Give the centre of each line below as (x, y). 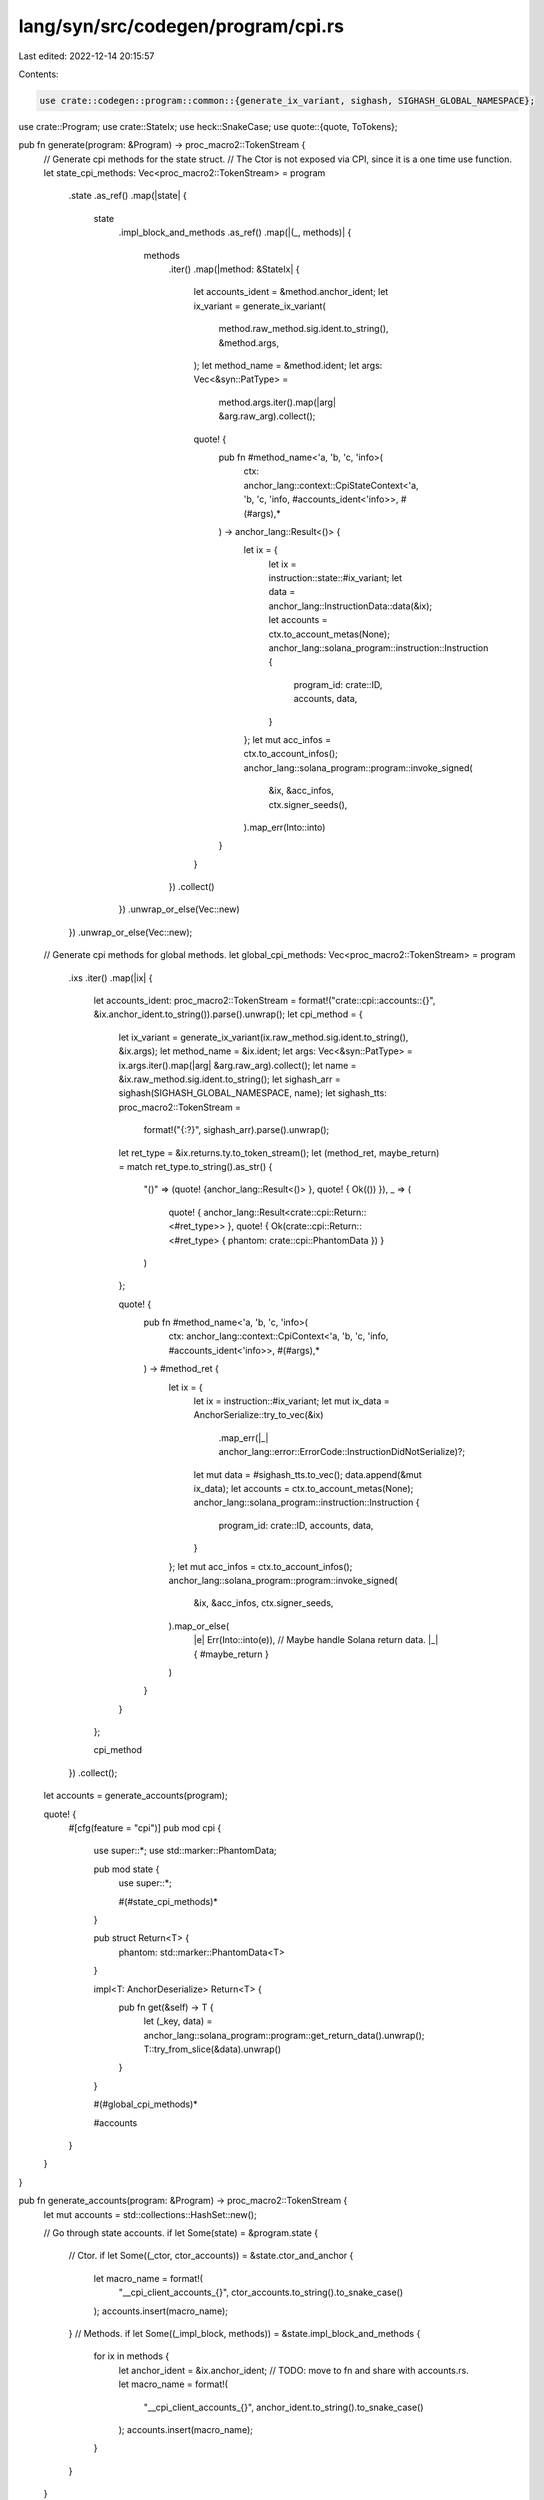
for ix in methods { (131, 2356)
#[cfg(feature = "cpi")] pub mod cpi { (145, 1828)
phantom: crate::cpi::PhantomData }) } (306, 1240)
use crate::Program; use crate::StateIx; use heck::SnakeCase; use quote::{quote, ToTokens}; (208, 126)
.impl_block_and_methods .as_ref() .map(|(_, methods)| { (235, 232)
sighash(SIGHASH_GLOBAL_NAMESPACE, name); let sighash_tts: (252, 1093)
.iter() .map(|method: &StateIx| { (234, 269)
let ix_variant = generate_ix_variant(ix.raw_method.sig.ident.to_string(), (263, 1037)
